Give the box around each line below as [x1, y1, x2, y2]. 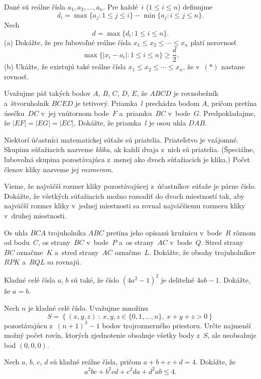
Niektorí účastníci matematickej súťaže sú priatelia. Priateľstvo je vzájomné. [4, 134, 239, 145]
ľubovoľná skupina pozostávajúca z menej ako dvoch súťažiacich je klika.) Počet [4, 154, 250, 165]
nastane [221, 61, 245, 72]
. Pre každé [103, 2, 138, 12]
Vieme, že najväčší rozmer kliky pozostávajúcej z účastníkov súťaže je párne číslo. [4, 181, 256, 191]
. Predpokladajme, [199, 107, 256, 118]
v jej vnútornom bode [41, 107, 109, 118]
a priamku [119, 107, 152, 118]
